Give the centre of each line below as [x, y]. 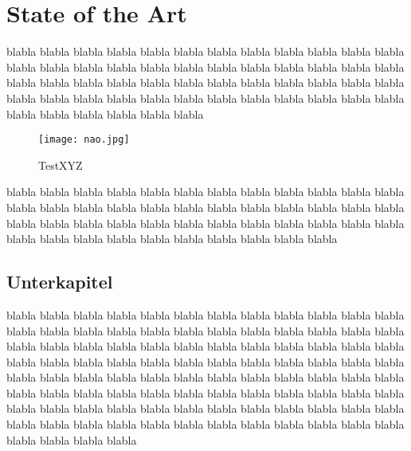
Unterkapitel [60, 282]
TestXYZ [61, 165]
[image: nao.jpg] [84, 140]
